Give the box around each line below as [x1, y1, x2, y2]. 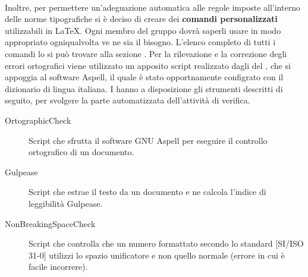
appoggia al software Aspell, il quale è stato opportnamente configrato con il [5, 71, 284, 83]
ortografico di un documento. [29, 146, 134, 158]
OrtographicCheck [5, 114, 71, 126]
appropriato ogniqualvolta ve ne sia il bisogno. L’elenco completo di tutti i [5, 36, 276, 48]
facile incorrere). [29, 260, 88, 273]
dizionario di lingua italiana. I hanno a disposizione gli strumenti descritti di [5, 82, 283, 95]
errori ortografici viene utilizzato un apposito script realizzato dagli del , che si [5, 59, 291, 71]
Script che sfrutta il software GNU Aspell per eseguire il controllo [29, 134, 268, 146]
